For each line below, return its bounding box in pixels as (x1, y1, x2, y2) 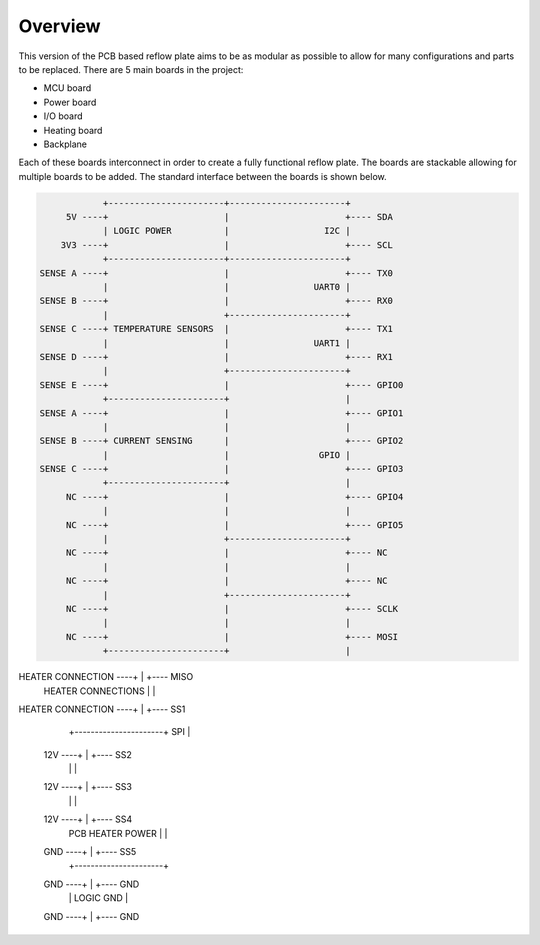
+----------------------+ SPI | (68, 726, 191, 738)
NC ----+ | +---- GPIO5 (65, 519, 404, 530)
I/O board (43, 110, 84, 122)
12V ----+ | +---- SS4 (43, 813, 133, 825)
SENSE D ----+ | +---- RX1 (39, 351, 394, 362)
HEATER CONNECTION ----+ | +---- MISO (18, 671, 194, 683)
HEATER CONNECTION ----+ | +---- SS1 (18, 703, 186, 715)
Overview (18, 15, 101, 37)
